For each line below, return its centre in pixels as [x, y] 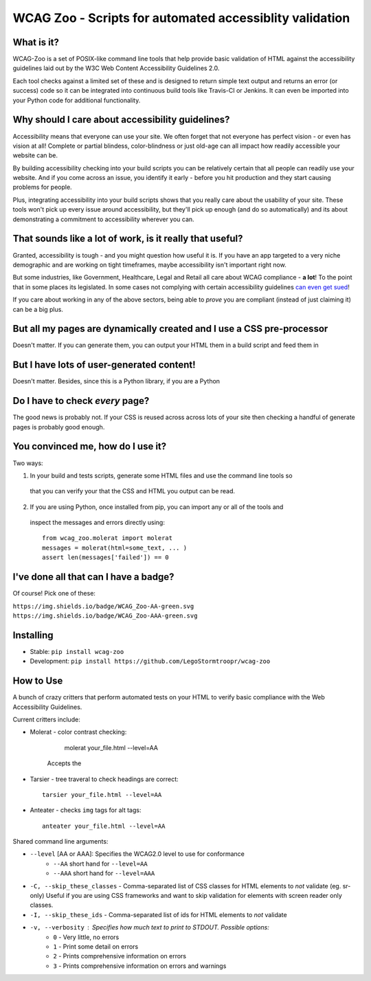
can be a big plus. [38, 309]
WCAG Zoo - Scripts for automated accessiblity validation [181, 18]
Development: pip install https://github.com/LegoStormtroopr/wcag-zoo [150, 661]
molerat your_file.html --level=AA [111, 747]
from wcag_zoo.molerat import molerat [108, 538]
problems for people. [42, 187]
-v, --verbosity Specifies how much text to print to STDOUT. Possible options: [149, 927]
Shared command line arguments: [60, 842]
